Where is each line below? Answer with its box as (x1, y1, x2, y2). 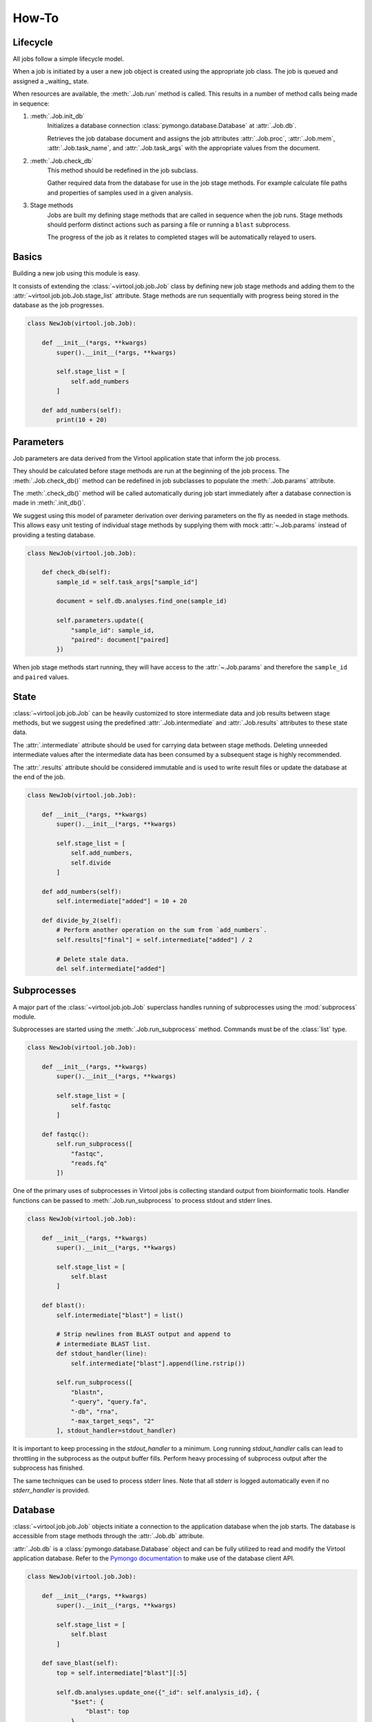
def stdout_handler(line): (56, 1350, 147, 1358)
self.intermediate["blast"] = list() (56, 1311, 184, 1319)
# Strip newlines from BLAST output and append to (56, 1330, 231, 1338)
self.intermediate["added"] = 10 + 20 (56, 898, 187, 905)
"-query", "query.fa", (70, 1398, 147, 1406)
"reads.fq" (70, 1159, 108, 1167)
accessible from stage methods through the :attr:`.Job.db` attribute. (12, 1532, 205, 1540)
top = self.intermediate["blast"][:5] (56, 1669, 187, 1677)
